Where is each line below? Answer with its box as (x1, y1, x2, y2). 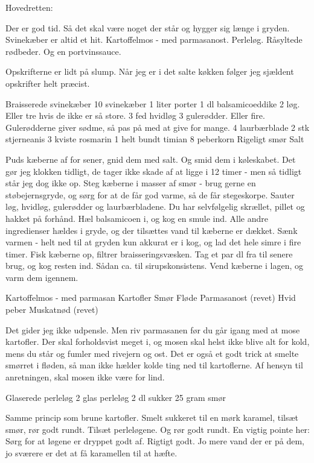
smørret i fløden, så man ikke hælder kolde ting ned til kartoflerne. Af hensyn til (5, 359, 303, 371)
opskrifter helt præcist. (5, 77, 90, 89)
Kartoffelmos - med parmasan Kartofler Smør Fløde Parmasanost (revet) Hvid (5, 291, 296, 304)
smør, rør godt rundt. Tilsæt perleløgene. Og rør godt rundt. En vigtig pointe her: (5, 423, 310, 435)
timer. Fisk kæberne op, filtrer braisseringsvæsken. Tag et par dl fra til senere (5, 247, 293, 260)
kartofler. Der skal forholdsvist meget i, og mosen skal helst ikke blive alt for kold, (5, 335, 310, 348)
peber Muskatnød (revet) (5, 303, 98, 316)
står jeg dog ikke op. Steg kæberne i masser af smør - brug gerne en (5, 177, 256, 189)
